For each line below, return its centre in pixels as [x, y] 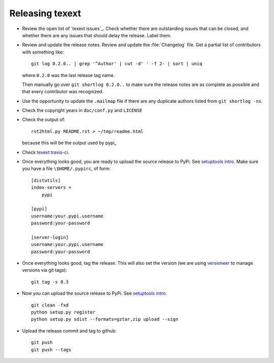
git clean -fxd [50, 305]
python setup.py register [63, 312]
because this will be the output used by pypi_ [69, 143]
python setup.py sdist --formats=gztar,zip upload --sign [105, 319]
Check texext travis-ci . [46, 152]
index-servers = [51, 188]
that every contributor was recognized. [63, 92]
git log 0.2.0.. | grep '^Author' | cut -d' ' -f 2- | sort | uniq [117, 64]
